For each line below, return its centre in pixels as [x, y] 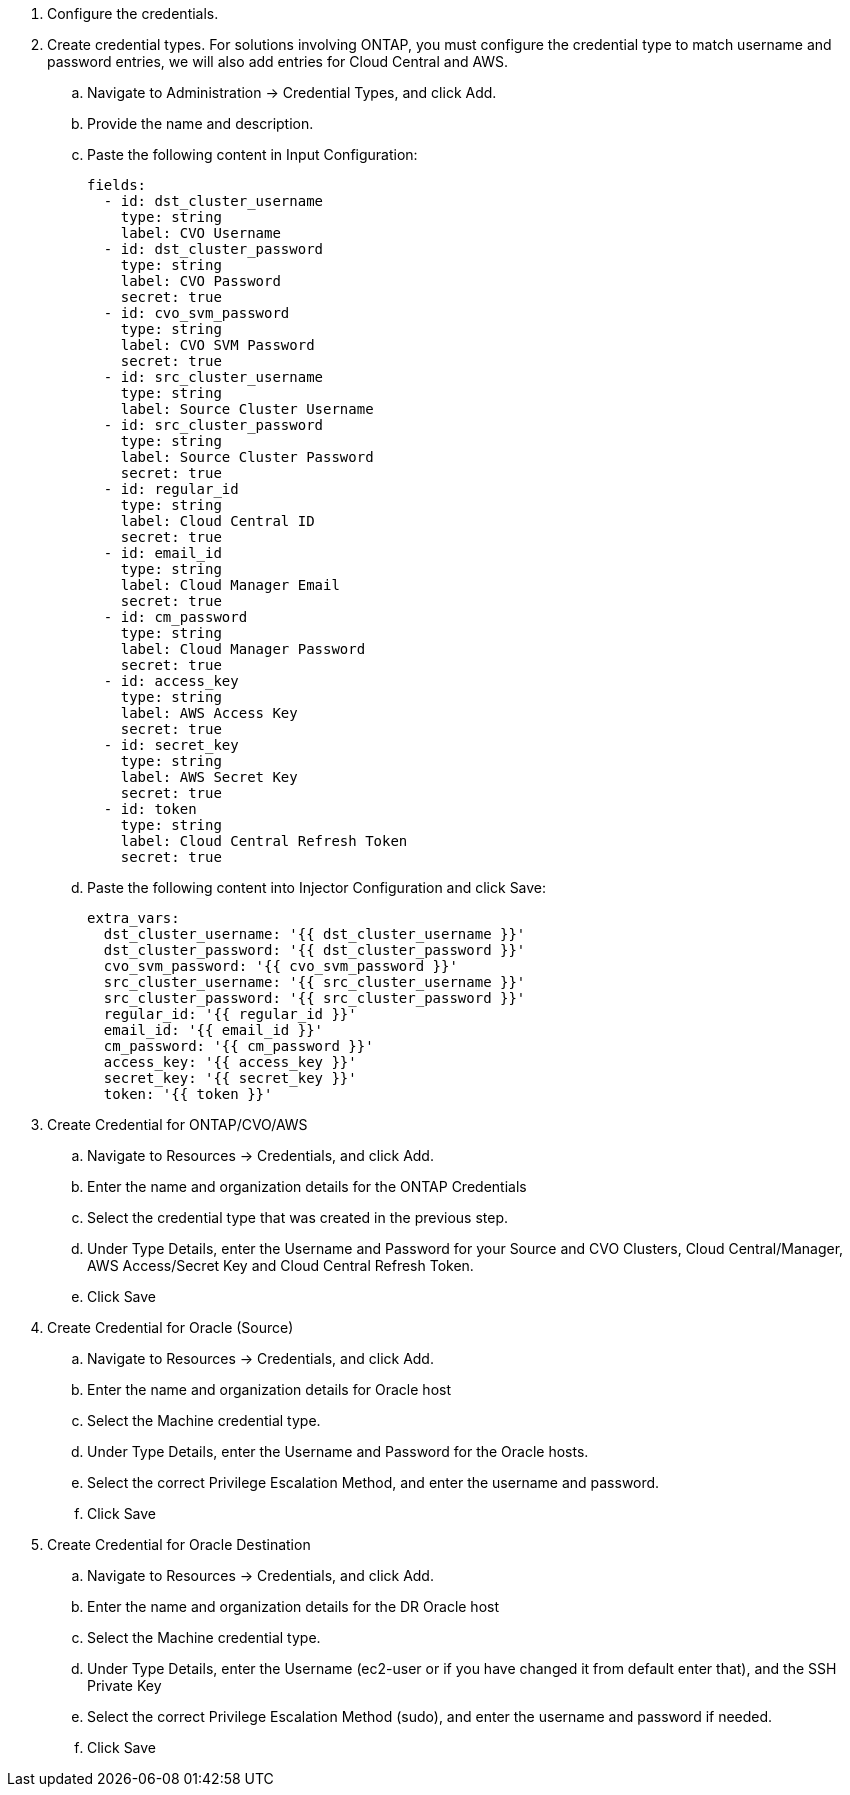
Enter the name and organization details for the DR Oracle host [293, 1606]
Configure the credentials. [133, 13]
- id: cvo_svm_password [196, 313]
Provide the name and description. [200, 123]
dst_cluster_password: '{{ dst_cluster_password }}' [314, 950]
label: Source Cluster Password [247, 457]
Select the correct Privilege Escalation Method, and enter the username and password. [373, 1482]
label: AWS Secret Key [209, 777]
